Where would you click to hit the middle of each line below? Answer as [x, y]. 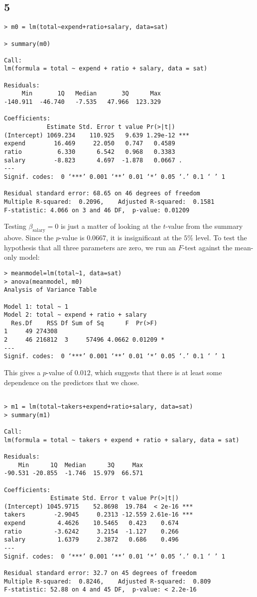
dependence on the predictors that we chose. [72, 382]
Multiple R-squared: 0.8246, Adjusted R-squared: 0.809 [108, 581]
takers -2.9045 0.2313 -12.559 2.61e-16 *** [99, 515]
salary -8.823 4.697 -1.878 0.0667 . [93, 160]
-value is [72, 238]
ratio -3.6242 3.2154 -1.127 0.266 [91, 531]
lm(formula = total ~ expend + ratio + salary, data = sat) [106, 69]
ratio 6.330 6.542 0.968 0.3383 [90, 152]
